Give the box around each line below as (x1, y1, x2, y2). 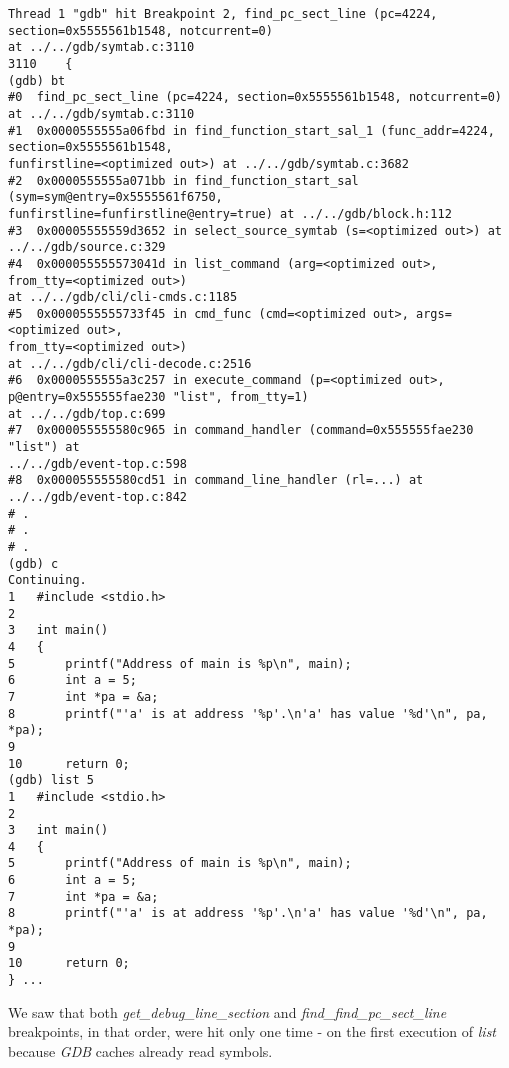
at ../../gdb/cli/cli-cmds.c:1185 (8, 290, 238, 305)
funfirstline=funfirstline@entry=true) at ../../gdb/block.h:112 (8, 206, 452, 221)
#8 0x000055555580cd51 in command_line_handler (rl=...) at (8, 473, 424, 488)
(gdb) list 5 (8, 773, 94, 788)
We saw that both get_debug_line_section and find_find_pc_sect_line (8, 1001, 447, 1022)
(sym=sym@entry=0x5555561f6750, (8, 190, 223, 205)
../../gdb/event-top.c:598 (8, 456, 187, 471)
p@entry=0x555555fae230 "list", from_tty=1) (8, 390, 309, 405)
